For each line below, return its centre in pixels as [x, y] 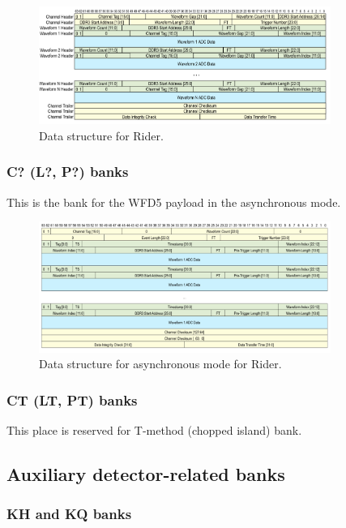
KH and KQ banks [69, 514]
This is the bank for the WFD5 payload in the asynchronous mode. [174, 202]
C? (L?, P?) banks [68, 172]
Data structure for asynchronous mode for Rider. [160, 364]
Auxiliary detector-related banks [146, 474]
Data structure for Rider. [101, 135]
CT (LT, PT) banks [72, 399]
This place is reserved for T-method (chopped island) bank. [154, 430]
